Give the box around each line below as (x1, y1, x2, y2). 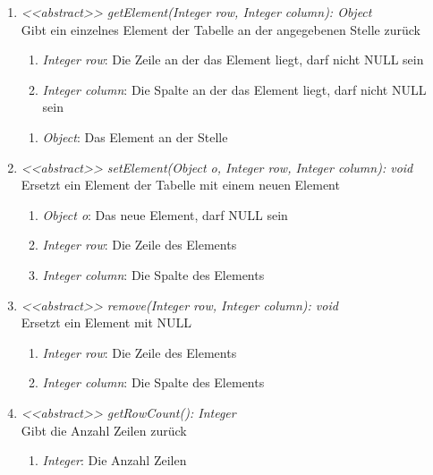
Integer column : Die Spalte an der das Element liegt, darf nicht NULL (42, 80, 427, 98)
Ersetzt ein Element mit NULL (21, 313, 192, 332)
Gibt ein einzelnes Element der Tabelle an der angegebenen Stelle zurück (21, 20, 420, 38)
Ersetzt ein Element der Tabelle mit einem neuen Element (21, 175, 340, 194)
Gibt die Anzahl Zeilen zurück (21, 420, 187, 439)
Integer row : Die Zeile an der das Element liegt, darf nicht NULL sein (42, 50, 424, 69)
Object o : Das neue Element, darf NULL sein (42, 205, 288, 224)
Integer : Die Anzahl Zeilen (42, 451, 187, 470)
